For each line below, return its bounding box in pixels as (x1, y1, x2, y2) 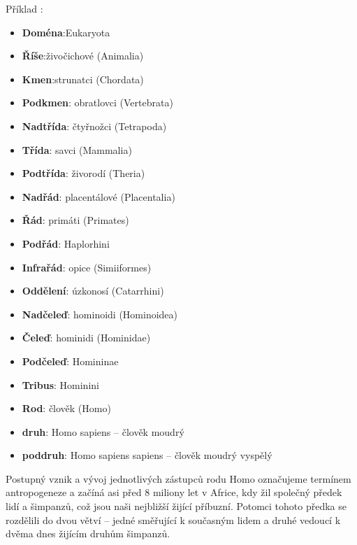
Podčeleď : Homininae (22, 353, 119, 368)
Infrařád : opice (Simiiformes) (22, 260, 152, 274)
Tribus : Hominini (22, 377, 99, 392)
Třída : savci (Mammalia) (22, 142, 132, 157)
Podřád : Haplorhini (22, 236, 110, 250)
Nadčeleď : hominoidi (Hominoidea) (22, 306, 178, 321)
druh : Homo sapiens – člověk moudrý (22, 424, 184, 439)
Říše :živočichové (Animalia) (22, 48, 144, 63)
